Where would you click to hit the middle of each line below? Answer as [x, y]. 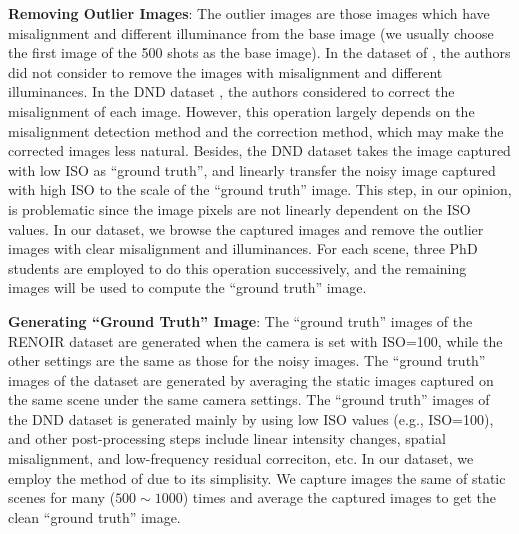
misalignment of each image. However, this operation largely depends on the [241, 110]
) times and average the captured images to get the [339, 497]
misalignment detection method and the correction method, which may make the [256, 130]
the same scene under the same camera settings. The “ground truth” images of [249, 399]
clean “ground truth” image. [94, 516]
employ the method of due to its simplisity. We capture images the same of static [257, 477]
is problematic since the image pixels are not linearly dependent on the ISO [239, 208]
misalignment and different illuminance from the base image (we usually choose [251, 32]
